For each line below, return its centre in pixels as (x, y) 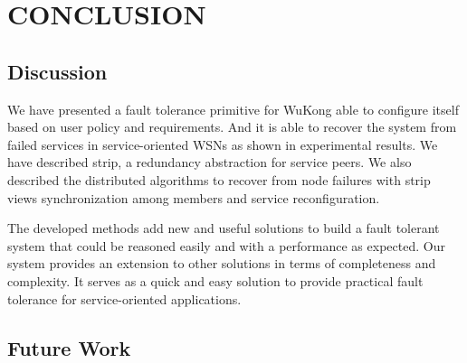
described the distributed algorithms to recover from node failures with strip (219, 179)
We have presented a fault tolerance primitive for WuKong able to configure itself (233, 109)
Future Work (69, 347)
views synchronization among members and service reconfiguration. (194, 197)
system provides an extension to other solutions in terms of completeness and (222, 263)
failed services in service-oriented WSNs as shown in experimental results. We (223, 144)
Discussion (57, 71)
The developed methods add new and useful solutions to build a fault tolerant (224, 228)
